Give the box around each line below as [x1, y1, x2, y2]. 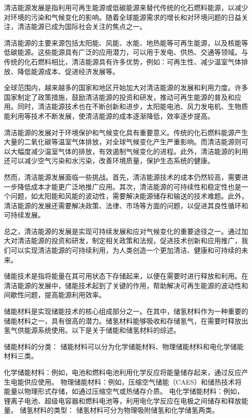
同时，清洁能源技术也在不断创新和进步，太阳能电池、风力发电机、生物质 [17, 101, 248, 111]
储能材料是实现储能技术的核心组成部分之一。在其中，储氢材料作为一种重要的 [4, 306, 248, 316]
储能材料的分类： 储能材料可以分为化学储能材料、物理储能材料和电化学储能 [4, 341, 244, 351]
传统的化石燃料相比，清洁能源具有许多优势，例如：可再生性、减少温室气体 [4, 56, 241, 66]
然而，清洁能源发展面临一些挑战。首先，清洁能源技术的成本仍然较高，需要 [4, 171, 241, 182]
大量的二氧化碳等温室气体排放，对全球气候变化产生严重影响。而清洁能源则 [4, 137, 241, 147]
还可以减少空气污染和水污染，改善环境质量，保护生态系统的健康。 [4, 155, 214, 166]
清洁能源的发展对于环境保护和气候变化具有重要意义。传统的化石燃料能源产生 [4, 127, 248, 137]
